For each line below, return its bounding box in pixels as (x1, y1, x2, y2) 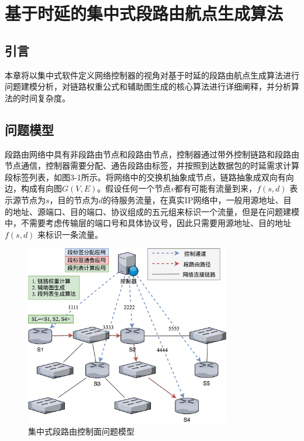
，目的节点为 (49, 193, 99, 206)
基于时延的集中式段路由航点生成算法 (5, 1, 284, 25)
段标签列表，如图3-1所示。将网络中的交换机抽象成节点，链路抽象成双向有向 (5, 170, 294, 183)
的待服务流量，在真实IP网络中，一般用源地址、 (102, 193, 284, 206)
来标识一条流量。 (37, 228, 103, 240)
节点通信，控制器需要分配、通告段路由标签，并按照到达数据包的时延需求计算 (5, 159, 299, 172)
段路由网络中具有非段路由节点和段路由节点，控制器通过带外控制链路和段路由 (5, 148, 299, 160)
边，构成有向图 (5, 182, 62, 194)
